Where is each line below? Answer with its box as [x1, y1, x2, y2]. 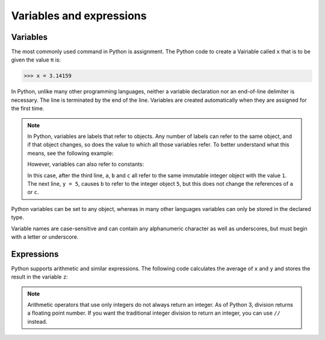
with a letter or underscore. [11, 233, 79, 241]
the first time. [11, 105, 45, 112]
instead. [27, 318, 48, 325]
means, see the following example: [27, 150, 114, 157]
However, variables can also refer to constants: [27, 160, 144, 168]
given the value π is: [11, 56, 61, 63]
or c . [27, 189, 39, 196]
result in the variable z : [11, 273, 69, 280]
